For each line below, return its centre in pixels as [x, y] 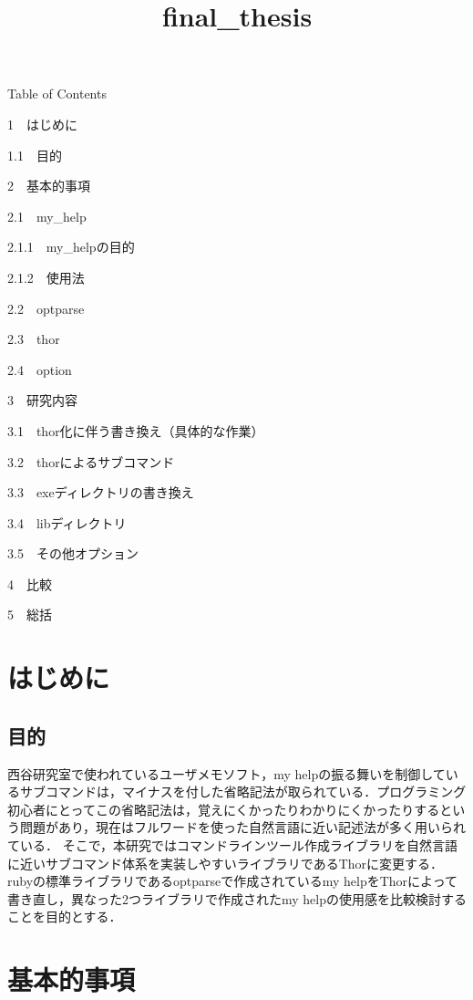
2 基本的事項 [49, 186]
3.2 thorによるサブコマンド [91, 461]
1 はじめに [42, 124]
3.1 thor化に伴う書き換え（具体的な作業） [136, 430]
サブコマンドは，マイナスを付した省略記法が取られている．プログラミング [243, 792]
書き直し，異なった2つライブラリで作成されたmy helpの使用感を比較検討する [237, 898]
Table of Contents [57, 94]
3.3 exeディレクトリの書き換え [101, 492]
